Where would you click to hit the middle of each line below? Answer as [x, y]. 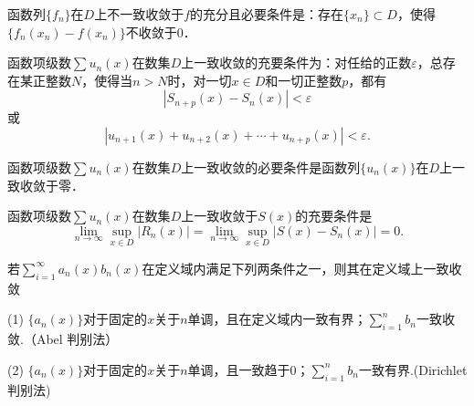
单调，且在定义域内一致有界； [277, 319]
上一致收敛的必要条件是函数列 [271, 167]
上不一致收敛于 [139, 14]
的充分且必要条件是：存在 [267, 14]
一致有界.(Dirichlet [413, 369]
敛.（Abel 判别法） [63, 339]
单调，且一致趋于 [239, 369]
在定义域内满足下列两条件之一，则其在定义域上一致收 [302, 268]
